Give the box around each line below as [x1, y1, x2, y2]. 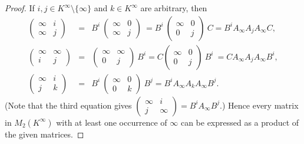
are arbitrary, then [140, 2, 207, 14]
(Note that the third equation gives [5, 99, 132, 111]
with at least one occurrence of [56, 116, 167, 128]
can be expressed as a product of [180, 116, 299, 128]
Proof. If [5, 2, 35, 14]
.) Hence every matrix [220, 99, 299, 111]
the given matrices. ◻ [5, 127, 84, 140]
